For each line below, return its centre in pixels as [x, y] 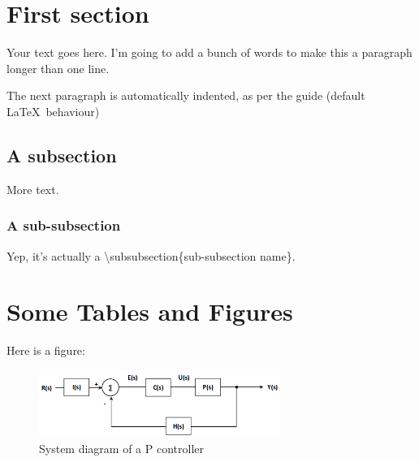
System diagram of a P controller [121, 449]
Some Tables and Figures [150, 311]
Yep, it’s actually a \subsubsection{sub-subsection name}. [151, 255]
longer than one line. [58, 68]
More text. [33, 189]
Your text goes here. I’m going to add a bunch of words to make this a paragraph [209, 52]
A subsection [62, 155]
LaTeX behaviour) [53, 111]
